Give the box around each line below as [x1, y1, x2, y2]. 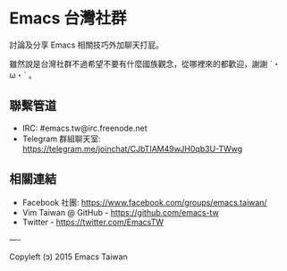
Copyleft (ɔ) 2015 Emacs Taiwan [9, 251, 128, 262]
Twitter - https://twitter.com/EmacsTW [21, 216, 164, 227]
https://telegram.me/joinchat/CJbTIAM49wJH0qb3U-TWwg [21, 143, 243, 154]
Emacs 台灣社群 [9, 8, 127, 29]
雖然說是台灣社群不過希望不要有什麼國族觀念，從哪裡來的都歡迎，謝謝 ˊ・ [9, 58, 281, 69]
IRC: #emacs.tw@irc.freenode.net [21, 123, 148, 133]
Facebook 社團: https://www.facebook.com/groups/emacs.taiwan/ [21, 197, 267, 207]
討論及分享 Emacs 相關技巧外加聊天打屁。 [9, 39, 164, 50]
